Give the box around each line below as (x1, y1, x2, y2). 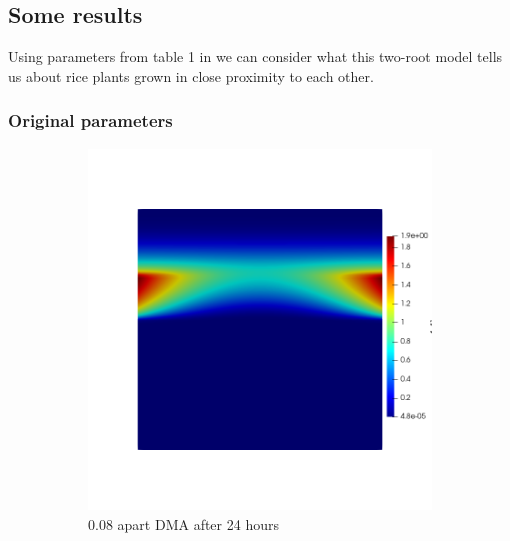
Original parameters (8, 108, 173, 133)
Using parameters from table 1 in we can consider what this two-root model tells (8, 46, 503, 67)
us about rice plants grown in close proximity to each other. (8, 65, 374, 86)
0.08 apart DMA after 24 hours (88, 513, 279, 534)
